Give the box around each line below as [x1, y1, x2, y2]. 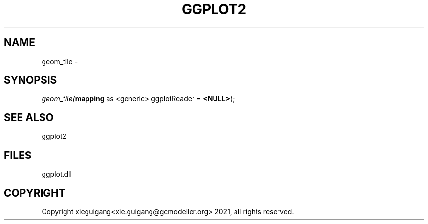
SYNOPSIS [4, 74, 57, 87]
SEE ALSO [4, 111, 54, 124]
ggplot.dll [42, 170, 72, 179]
